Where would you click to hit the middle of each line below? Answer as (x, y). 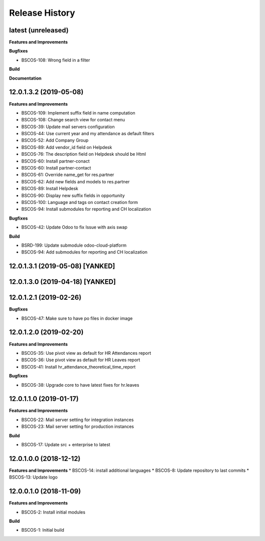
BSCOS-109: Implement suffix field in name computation (78, 113)
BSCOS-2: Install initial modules (53, 512)
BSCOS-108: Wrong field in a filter (56, 60)
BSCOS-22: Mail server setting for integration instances (78, 420)
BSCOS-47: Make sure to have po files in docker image (77, 318)
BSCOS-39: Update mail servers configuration (68, 127)
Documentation (25, 78)
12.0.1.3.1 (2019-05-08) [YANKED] (62, 266)
